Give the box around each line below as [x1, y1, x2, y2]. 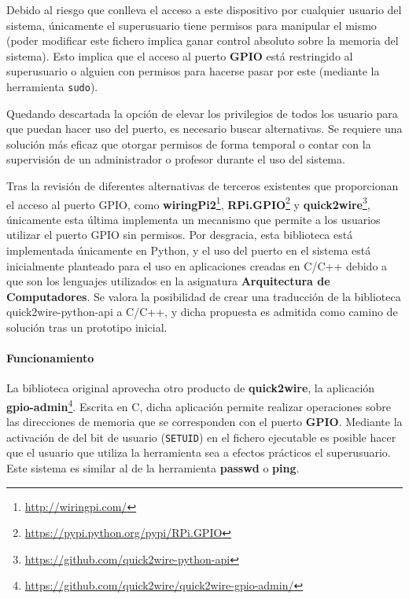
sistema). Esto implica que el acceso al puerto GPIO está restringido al [6, 47, 353, 64]
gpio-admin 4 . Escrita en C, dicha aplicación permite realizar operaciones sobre [6, 395, 392, 414]
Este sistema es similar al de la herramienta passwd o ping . [6, 460, 300, 476]
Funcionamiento [6, 350, 94, 366]
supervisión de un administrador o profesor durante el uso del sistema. [6, 151, 345, 167]
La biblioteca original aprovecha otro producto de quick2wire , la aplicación [6, 380, 375, 396]
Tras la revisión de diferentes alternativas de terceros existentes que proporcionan [6, 178, 399, 193]
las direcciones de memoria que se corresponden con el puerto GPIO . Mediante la [6, 413, 403, 430]
